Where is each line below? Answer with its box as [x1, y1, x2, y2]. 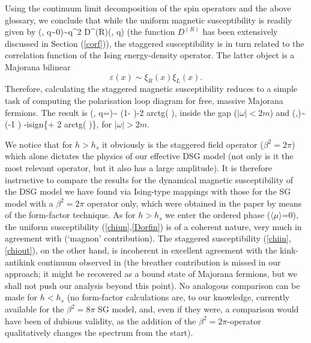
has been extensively [202, 25, 278, 38]
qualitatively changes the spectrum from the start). [5, 326, 193, 339]
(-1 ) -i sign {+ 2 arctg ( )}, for [5, 118, 112, 130]
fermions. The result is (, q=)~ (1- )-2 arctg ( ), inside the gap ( [5, 106, 237, 118]
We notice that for [5, 138, 73, 150]
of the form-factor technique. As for [5, 208, 136, 221]
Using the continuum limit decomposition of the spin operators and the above [5, 2, 291, 14]
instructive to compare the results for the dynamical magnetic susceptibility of [5, 173, 294, 186]
